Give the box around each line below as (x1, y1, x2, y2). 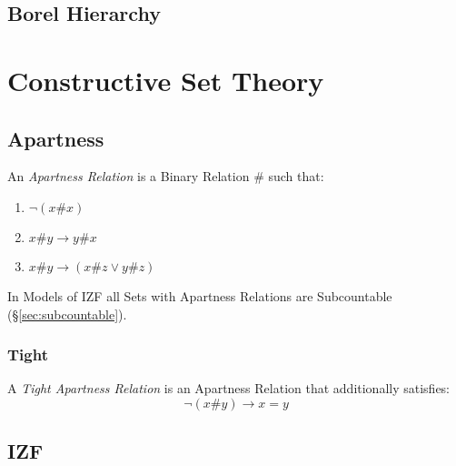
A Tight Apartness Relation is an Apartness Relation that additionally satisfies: (7, 379, 451, 398)
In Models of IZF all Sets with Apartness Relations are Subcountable (7, 286, 392, 305)
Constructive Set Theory (7, 61, 324, 98)
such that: (268, 167, 324, 186)
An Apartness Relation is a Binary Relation (7, 167, 250, 186)
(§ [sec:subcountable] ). (7, 304, 127, 323)
